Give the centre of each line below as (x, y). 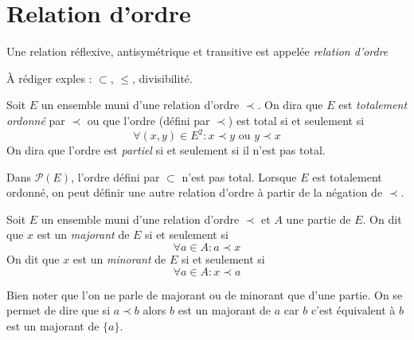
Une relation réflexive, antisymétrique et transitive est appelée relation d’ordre (197, 51)
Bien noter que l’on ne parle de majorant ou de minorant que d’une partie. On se (205, 294)
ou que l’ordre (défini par (148, 120)
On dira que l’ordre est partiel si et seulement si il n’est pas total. (166, 150)
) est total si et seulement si (296, 120)
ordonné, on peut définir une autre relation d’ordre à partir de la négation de (195, 192)
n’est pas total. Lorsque (239, 176)
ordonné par (36, 120)
